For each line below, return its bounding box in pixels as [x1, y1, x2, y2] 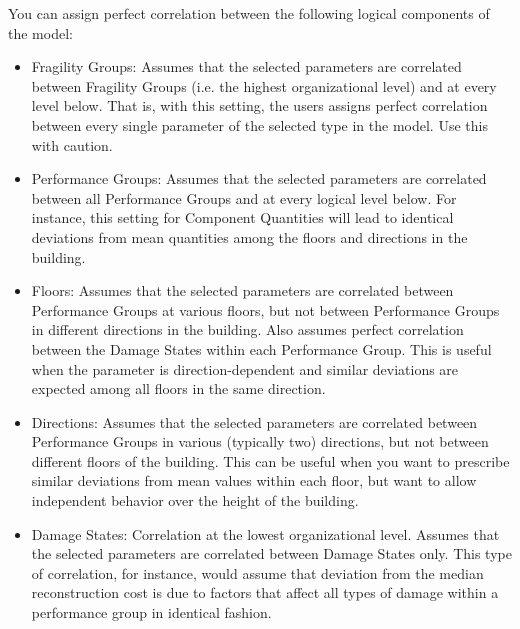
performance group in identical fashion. [31, 602, 272, 623]
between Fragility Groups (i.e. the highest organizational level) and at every [31, 75, 497, 96]
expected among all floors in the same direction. [31, 378, 326, 399]
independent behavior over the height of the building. [31, 490, 359, 511]
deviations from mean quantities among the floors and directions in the [31, 226, 468, 247]
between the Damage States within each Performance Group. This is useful [31, 338, 492, 359]
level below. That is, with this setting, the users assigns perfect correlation [31, 95, 488, 116]
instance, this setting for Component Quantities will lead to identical [31, 207, 454, 228]
